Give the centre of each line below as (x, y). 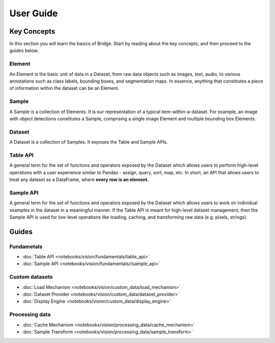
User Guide (34, 13)
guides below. (24, 50)
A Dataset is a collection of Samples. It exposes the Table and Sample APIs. (89, 142)
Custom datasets (31, 277)
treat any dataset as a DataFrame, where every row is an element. (79, 179)
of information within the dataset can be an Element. (64, 88)
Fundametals (26, 246)
